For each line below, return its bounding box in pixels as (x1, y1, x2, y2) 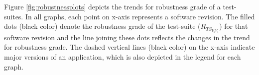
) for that (219, 21, 248, 31)
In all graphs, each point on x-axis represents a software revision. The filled (25, 11, 255, 21)
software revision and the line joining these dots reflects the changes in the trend (4, 32, 250, 42)
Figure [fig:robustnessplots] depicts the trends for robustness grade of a (4, 1, 221, 11)
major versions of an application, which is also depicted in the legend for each (4, 51, 241, 62)
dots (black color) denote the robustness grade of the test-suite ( (4, 21, 201, 31)
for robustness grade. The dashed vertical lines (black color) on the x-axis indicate (4, 42, 255, 52)
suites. (4, 11, 23, 21)
